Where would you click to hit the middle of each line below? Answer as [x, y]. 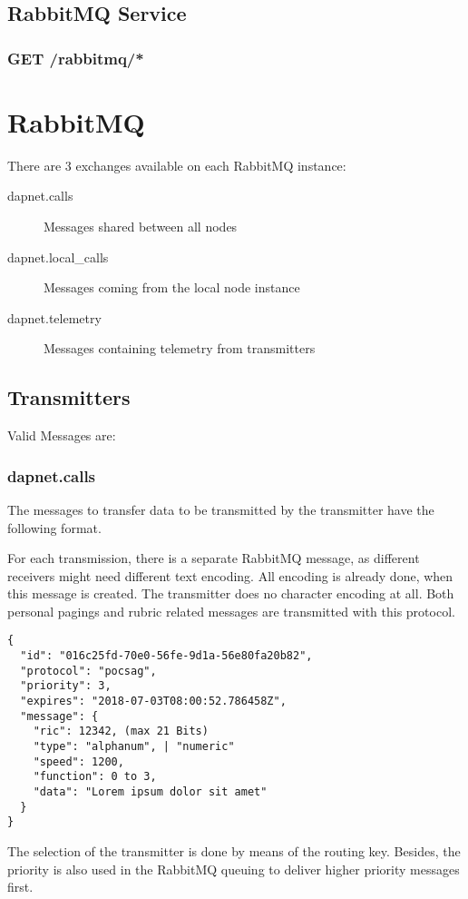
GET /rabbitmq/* [76, 58]
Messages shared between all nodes [141, 226]
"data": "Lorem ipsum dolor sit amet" [150, 792]
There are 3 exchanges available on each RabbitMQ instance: [177, 165]
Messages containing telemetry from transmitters [180, 348]
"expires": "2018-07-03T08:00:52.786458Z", [153, 701]
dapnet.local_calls [58, 257]
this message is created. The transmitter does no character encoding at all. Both [231, 593]
